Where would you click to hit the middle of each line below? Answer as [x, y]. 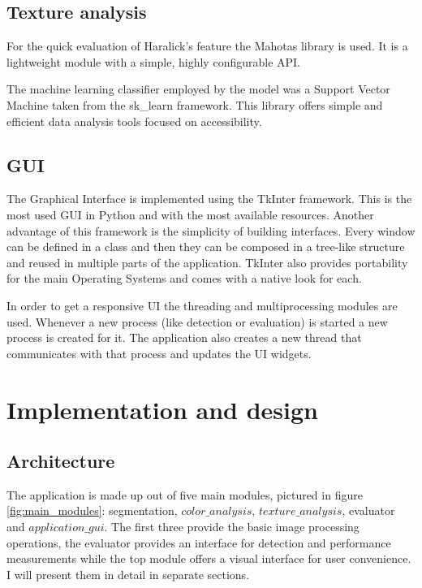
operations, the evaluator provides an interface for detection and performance [199, 542]
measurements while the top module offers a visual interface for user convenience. [209, 558]
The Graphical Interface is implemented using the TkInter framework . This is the [209, 199]
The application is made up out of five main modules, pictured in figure [185, 494]
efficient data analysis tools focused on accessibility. [134, 121]
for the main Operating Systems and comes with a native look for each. [184, 278]
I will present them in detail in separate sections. [128, 574]
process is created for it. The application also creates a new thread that [184, 337]
